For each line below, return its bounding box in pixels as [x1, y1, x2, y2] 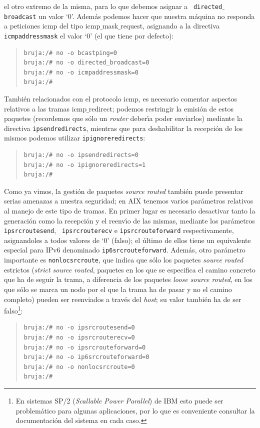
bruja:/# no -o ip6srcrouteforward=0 [23, 353, 149, 361]
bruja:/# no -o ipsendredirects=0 [23, 151, 138, 159]
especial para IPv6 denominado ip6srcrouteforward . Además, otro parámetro [4, 244, 245, 255]
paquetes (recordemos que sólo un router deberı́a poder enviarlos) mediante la [4, 113, 242, 123]
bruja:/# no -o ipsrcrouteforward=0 [23, 343, 146, 351]
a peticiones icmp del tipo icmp [4, 20, 100, 31]
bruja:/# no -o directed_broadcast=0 [23, 59, 149, 66]
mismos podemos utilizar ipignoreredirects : [4, 132, 145, 143]
